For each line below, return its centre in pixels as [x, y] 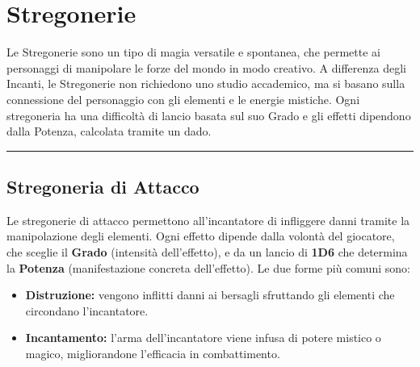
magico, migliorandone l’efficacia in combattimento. [153, 354]
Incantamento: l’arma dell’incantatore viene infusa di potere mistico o [203, 338]
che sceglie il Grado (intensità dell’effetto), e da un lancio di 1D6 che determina [207, 252]
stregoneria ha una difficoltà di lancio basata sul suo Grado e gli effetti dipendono [209, 115]
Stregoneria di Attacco [103, 187]
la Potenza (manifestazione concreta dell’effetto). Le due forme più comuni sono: [208, 267]
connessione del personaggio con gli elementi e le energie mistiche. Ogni [183, 99]
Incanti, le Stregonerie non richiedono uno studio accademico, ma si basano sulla [206, 83]
